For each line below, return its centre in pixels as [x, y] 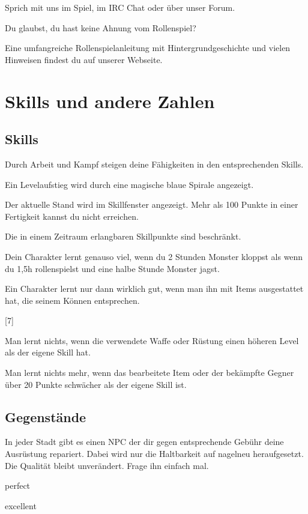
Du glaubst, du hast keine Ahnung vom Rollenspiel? [101, 27]
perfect [18, 485]
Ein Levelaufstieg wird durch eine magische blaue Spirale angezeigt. [129, 184]
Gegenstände [46, 416]
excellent [21, 505]
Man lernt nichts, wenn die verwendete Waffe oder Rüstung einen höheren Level [152, 340]
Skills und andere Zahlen [110, 101]
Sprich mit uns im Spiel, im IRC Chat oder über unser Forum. [120, 7]
